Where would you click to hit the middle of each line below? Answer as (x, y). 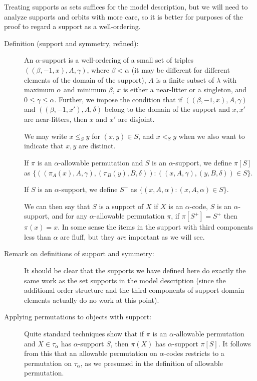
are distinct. (97, 146)
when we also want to (212, 136)
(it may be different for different (181, 69)
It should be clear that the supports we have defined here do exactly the (135, 270)
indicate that (44, 146)
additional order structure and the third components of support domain (134, 290)
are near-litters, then (56, 119)
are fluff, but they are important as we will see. (133, 236)
